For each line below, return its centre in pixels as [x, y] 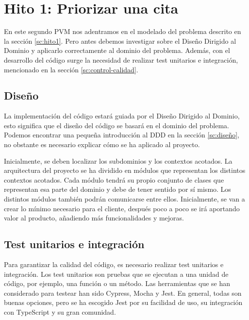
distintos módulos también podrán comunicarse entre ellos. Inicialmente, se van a [124, 199]
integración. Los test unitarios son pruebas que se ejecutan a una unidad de [116, 274]
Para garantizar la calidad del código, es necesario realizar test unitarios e [114, 264]
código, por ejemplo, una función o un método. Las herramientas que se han [117, 283]
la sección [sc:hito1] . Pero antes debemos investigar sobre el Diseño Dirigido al [120, 41]
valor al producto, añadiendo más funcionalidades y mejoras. [94, 218]
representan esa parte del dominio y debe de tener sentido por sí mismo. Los [117, 189]
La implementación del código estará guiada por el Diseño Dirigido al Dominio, [122, 116]
